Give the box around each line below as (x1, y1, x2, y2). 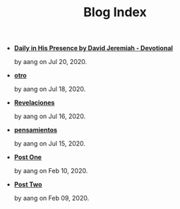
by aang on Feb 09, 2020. (13, 194, 90, 203)
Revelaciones (13, 99, 55, 107)
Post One (13, 153, 42, 162)
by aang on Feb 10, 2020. (13, 167, 88, 175)
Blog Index (83, 4, 147, 20)
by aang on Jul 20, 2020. (13, 58, 88, 66)
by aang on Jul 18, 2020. (13, 85, 86, 94)
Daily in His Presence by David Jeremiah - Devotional (13, 44, 173, 53)
